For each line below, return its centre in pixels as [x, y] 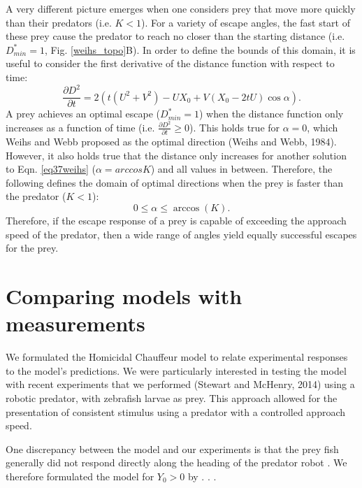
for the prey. [32, 248]
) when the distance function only [271, 114]
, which [323, 127]
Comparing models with [124, 296]
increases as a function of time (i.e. [80, 127]
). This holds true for [235, 127]
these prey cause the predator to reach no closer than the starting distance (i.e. [175, 36]
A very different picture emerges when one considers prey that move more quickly [181, 8]
